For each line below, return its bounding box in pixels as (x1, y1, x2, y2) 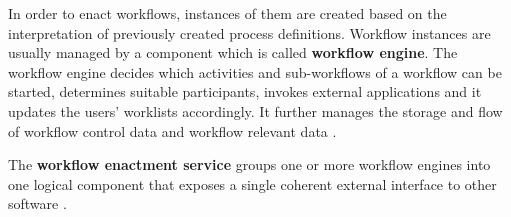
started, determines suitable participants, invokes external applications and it (8, 81, 482, 102)
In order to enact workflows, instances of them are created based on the (8, 3, 447, 23)
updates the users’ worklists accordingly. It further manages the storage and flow (8, 100, 503, 121)
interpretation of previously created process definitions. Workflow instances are (8, 22, 491, 43)
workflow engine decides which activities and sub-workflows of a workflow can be (8, 61, 502, 82)
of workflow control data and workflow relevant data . (8, 120, 337, 141)
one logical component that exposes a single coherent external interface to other (8, 173, 497, 194)
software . (8, 193, 67, 214)
